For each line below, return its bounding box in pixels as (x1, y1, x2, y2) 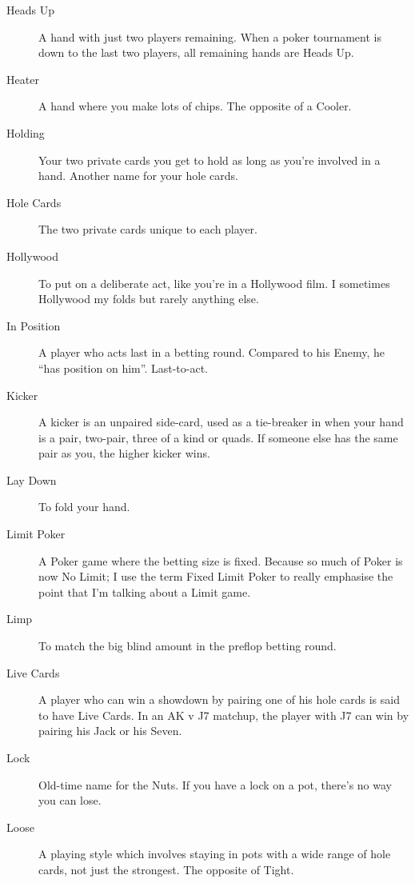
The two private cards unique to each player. (38, 221, 257, 238)
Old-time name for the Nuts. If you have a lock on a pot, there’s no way (38, 776, 392, 793)
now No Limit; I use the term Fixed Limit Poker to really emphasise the (38, 568, 393, 585)
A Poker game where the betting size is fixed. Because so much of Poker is (38, 552, 403, 569)
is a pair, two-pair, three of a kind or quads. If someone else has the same (38, 429, 398, 445)
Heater (6, 70, 39, 87)
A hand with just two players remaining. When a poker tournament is (38, 28, 381, 45)
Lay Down (6, 471, 57, 488)
